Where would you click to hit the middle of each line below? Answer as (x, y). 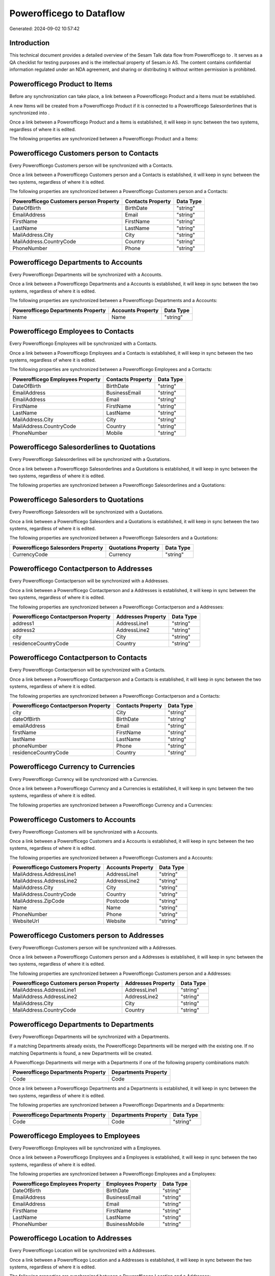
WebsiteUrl (26, 921)
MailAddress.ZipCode (38, 901)
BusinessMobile (125, 1224)
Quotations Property (134, 548)
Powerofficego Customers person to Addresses (87, 935)
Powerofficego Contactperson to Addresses (81, 569)
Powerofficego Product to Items (61, 84)
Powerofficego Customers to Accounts (73, 819)
